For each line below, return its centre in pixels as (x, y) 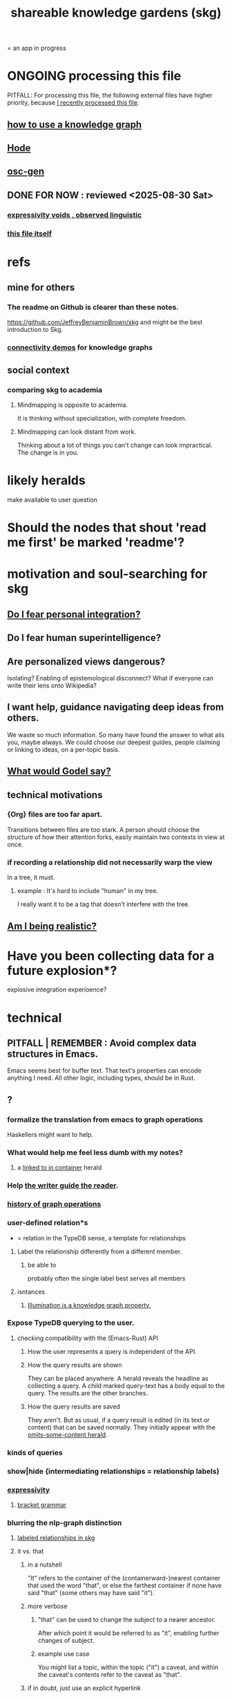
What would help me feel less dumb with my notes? (95, 1153)
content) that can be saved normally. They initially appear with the (122, 1427)
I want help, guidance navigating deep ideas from (116, 707)
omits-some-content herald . (68, 1434)
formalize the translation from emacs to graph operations (105, 1119)
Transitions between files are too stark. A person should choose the (104, 829)
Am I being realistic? (52, 926)
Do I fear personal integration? (74, 614)
